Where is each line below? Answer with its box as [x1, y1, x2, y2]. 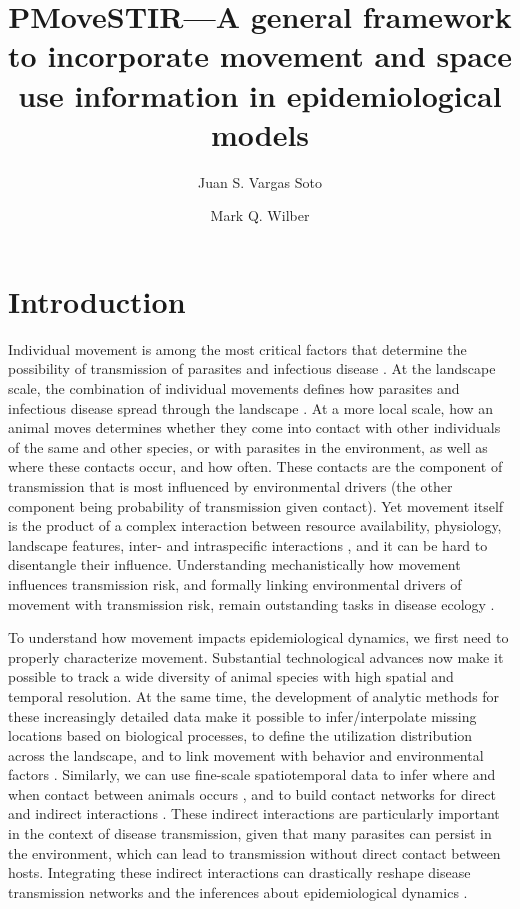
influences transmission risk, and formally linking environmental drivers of [8, 573, 462, 594]
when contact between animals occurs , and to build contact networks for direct [8, 783, 497, 804]
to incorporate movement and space [8, 35, 512, 76]
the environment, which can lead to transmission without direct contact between [8, 842, 501, 863]
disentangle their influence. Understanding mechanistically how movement [8, 554, 461, 575]
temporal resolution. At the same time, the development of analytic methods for [8, 685, 500, 706]
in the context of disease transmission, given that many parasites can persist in [8, 823, 492, 844]
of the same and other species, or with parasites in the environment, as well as [8, 436, 488, 457]
